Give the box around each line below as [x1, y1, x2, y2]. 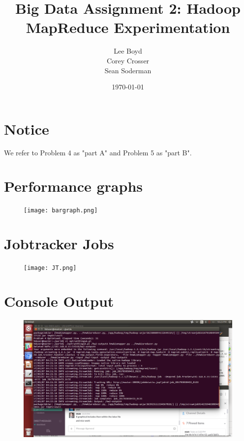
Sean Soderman [104, 65, 152, 75]
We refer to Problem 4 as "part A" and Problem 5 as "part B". [4, 147, 192, 157]
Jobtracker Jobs [4, 234, 114, 254]
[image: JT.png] [24, 265, 77, 272]
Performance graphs [4, 176, 143, 196]
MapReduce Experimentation [26, 17, 230, 37]
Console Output [4, 291, 114, 311]
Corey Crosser [106, 55, 150, 65]
